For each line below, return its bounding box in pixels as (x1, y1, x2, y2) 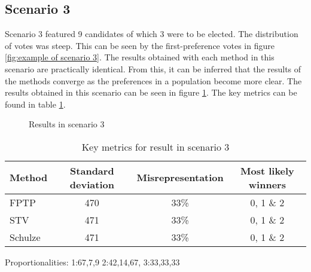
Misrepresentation (136, 170, 224, 185)
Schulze (10, 230, 41, 244)
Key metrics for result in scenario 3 (81, 139, 230, 154)
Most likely (240, 163, 294, 178)
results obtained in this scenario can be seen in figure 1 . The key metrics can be (5, 86, 297, 99)
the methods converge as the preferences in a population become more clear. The (5, 74, 302, 87)
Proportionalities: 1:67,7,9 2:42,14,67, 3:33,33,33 (5, 255, 180, 268)
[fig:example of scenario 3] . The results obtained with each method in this (5, 51, 275, 63)
